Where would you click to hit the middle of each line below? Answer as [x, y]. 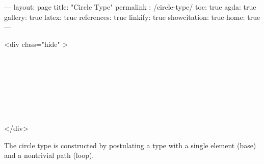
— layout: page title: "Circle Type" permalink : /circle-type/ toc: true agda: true [130, 7]
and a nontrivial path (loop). [49, 155]
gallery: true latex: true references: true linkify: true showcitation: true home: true [132, 17]
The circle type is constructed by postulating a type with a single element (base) [130, 145]
